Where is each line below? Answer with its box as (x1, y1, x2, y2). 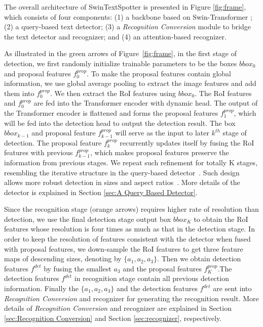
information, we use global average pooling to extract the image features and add (4, 78, 256, 88)
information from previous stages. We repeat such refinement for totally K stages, (4, 157, 258, 167)
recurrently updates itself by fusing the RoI (120, 137, 254, 148)
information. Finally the (4, 283, 79, 294)
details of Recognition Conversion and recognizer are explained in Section (4, 303, 232, 313)
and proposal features (4, 68, 71, 78)
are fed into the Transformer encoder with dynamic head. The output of (33, 98, 258, 108)
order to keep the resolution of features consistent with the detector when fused (4, 233, 251, 244)
